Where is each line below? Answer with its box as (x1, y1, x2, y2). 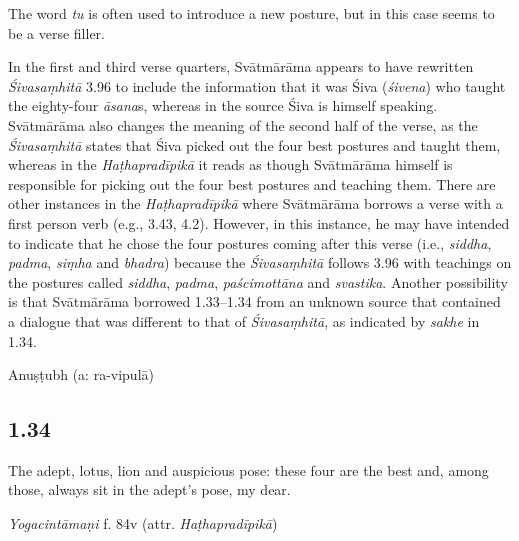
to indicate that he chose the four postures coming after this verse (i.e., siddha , (8, 232, 492, 253)
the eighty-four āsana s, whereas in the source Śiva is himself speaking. (8, 95, 438, 116)
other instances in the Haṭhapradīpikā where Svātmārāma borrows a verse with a (8, 193, 503, 214)
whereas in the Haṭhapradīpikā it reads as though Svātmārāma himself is (8, 154, 453, 175)
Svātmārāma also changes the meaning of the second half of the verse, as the (8, 114, 478, 135)
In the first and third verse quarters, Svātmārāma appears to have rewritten (8, 56, 474, 77)
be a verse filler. (8, 22, 105, 43)
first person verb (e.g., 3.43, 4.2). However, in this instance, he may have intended (8, 212, 510, 233)
